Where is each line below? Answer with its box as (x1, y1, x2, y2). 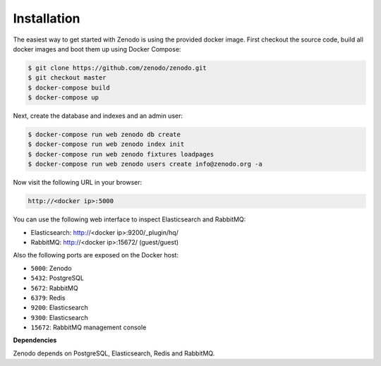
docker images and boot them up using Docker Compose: (13, 44, 181, 53)
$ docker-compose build (28, 83, 111, 92)
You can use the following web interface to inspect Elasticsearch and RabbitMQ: (13, 215, 246, 224)
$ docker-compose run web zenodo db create (28, 130, 181, 139)
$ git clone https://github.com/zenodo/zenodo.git (28, 63, 207, 72)
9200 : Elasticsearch (30, 303, 88, 312)
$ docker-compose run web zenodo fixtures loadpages (28, 150, 214, 158)
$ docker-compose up (28, 94, 99, 102)
